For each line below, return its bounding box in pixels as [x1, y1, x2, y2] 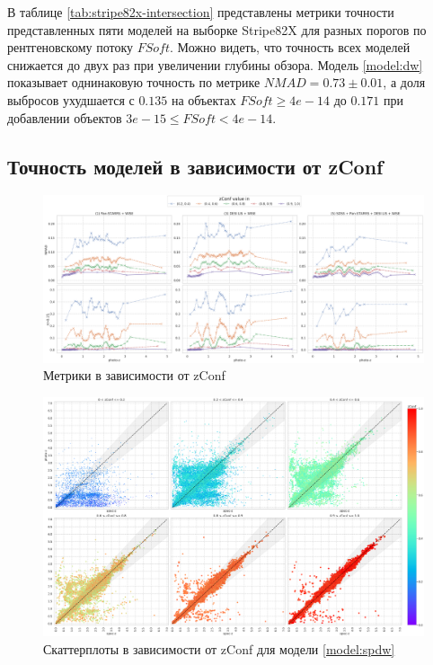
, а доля [383, 73, 426, 92]
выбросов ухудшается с [7, 90, 135, 109]
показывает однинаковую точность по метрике [7, 73, 261, 92]
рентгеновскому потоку [7, 38, 134, 57]
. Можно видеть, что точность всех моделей [170, 38, 411, 57]
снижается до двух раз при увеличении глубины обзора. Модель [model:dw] [7, 55, 423, 74]
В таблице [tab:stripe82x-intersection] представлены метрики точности [7, 3, 394, 21]
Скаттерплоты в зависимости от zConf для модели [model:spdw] [43, 639, 395, 658]
